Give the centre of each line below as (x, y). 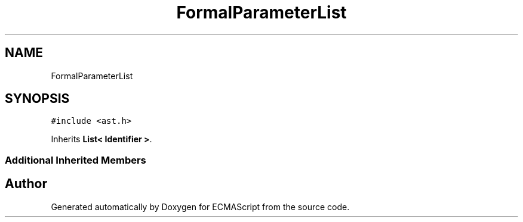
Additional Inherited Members (76, 160)
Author (26, 184)
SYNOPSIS (37, 99)
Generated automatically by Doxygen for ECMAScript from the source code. (200, 207)
